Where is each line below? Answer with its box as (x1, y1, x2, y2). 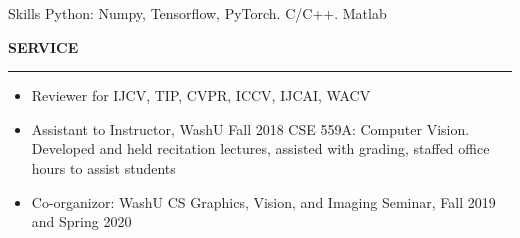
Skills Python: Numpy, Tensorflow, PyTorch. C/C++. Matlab (8, 3, 387, 23)
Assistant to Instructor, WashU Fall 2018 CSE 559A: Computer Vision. (31, 118, 470, 139)
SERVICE (8, 36, 79, 57)
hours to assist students (31, 157, 176, 178)
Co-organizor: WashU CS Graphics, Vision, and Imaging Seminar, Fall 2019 (31, 191, 496, 212)
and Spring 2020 (31, 211, 132, 232)
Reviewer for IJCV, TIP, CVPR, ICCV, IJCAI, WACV (31, 85, 371, 106)
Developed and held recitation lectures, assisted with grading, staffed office (31, 138, 490, 159)
